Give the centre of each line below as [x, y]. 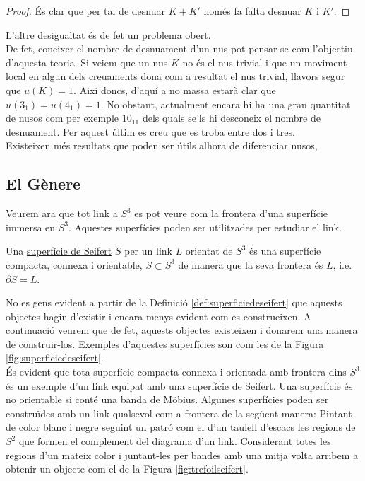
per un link [148, 251]
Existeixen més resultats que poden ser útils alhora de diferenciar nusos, [162, 145]
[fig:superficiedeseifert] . [55, 358]
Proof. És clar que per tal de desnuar [85, 11]
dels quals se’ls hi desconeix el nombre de [231, 118]
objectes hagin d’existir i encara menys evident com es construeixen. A [158, 316]
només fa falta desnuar [252, 11]
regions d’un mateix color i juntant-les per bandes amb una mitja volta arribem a [182, 454]
